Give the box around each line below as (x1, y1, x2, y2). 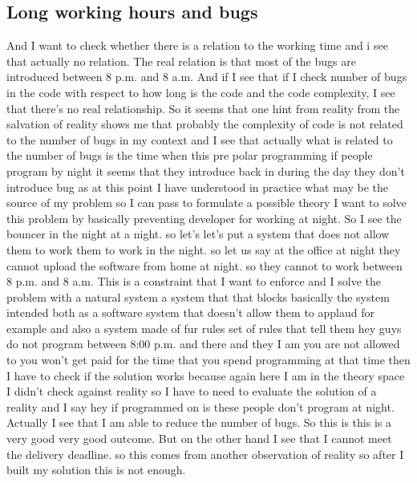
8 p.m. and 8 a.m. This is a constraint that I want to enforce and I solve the (6, 273, 382, 290)
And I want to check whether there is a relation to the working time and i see (6, 37, 388, 54)
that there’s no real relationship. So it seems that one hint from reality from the (6, 99, 400, 116)
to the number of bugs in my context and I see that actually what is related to (6, 131, 393, 148)
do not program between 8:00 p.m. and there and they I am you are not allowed (6, 335, 400, 352)
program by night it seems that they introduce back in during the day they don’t (6, 162, 405, 179)
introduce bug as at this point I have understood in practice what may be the (6, 178, 388, 195)
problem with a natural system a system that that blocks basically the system (6, 288, 390, 305)
